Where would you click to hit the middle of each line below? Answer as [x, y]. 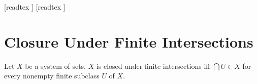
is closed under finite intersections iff [153, 66]
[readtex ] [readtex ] [35, 7]
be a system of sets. [55, 66]
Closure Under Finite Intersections [129, 41]
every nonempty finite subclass [52, 76]
